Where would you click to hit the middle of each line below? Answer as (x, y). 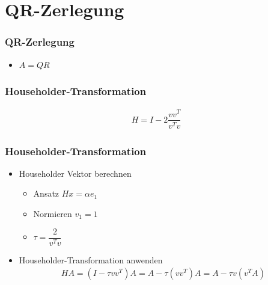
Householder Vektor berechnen (75, 173)
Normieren (53, 213)
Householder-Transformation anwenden (91, 259)
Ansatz (46, 193)
